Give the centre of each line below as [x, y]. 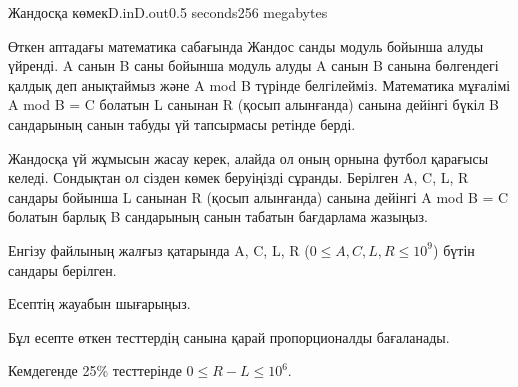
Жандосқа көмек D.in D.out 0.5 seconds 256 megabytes [168, 12]
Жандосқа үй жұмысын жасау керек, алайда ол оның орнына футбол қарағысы [248, 157]
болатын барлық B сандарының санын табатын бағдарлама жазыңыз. [218, 216]
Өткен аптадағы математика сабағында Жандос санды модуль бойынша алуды [246, 45]
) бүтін [454, 249]
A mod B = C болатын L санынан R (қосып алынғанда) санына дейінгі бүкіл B [253, 104]
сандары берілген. [62, 269]
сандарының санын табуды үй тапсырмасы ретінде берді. [182, 123]
